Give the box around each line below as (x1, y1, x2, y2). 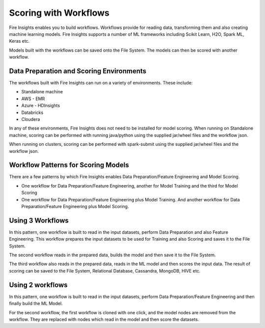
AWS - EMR (21, 96, 45, 102)
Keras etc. (9, 38, 30, 44)
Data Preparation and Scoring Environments (9, 67, 147, 75)
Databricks (21, 109, 44, 115)
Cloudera (21, 116, 40, 122)
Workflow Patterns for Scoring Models (9, 161, 130, 169)
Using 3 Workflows (9, 216, 69, 224)
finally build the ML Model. (9, 301, 63, 306)
